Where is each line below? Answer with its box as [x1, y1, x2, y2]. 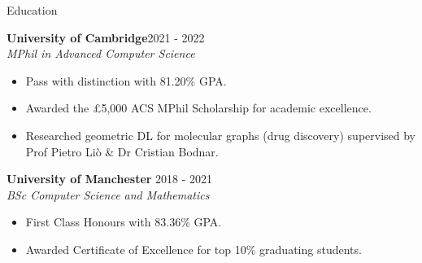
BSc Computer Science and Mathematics [7, 186, 210, 203]
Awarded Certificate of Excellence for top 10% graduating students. [25, 240, 362, 257]
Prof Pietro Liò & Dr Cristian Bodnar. [25, 142, 219, 160]
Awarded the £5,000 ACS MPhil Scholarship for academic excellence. [25, 99, 372, 116]
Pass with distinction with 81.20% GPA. [25, 72, 227, 89]
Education [7, 2, 58, 18]
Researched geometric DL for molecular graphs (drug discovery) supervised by [25, 126, 416, 143]
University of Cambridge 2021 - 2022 [7, 28, 205, 46]
